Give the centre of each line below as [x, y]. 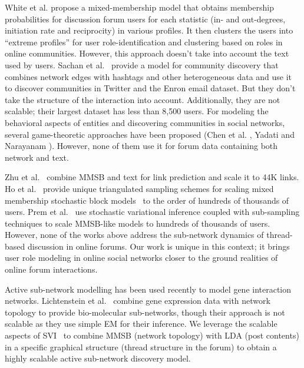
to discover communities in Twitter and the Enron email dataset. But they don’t [150, 88]
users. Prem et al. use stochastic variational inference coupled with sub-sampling [152, 212]
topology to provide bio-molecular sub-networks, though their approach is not [145, 312]
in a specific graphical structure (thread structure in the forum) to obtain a [141, 347]
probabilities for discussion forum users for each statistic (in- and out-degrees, [145, 19]
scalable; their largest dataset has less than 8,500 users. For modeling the [137, 111]
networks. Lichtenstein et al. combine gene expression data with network [138, 301]
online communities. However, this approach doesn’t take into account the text [147, 53]
